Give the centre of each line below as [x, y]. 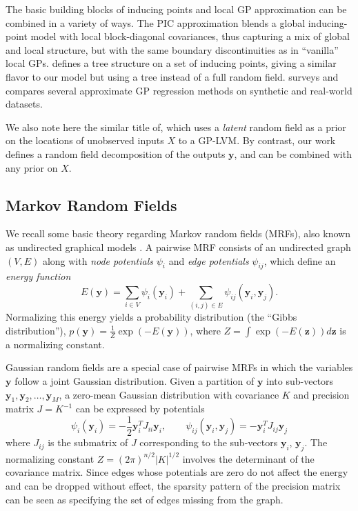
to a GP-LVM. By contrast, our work [257, 140]
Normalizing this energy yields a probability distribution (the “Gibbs [151, 317]
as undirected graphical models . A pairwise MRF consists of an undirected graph [178, 247]
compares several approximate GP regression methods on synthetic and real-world [179, 90]
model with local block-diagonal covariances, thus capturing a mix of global [190, 36]
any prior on [32, 167]
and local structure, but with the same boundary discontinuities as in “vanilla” [172, 49]
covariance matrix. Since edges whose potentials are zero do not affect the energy [177, 472]
